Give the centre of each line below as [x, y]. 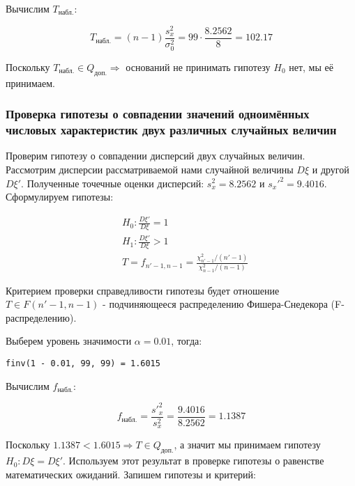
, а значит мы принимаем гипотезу [247, 445]
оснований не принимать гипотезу [198, 66]
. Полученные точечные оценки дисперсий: [113, 183]
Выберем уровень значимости [69, 341]
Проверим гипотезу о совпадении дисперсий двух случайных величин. [156, 156]
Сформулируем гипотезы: [60, 197]
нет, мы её [311, 66]
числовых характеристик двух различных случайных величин [171, 130]
